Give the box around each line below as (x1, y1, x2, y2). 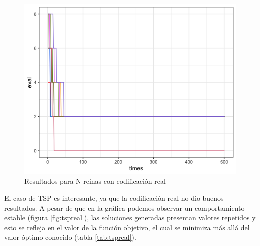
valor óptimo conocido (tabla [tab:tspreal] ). (4, 232, 136, 242)
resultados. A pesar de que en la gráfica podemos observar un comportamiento (4, 202, 245, 213)
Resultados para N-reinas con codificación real (24, 176, 166, 186)
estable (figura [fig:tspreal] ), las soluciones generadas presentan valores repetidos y (4, 212, 256, 223)
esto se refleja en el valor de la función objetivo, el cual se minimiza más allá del (4, 222, 250, 232)
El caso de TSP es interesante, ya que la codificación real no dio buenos (4, 193, 224, 203)
